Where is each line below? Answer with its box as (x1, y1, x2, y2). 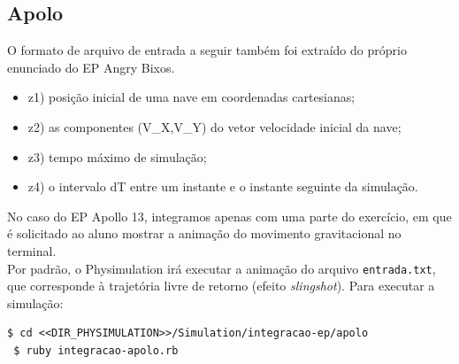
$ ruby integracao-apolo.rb (13, 344, 179, 357)
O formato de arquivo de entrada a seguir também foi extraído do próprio (7, 41, 407, 59)
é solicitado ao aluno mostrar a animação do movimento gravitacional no (7, 224, 402, 243)
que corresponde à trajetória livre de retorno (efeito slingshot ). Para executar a (7, 276, 435, 295)
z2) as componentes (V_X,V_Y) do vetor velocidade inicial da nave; (27, 117, 402, 136)
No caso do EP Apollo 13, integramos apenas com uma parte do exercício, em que (7, 206, 452, 225)
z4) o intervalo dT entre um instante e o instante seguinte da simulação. (27, 177, 418, 196)
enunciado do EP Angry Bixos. (7, 58, 175, 76)
